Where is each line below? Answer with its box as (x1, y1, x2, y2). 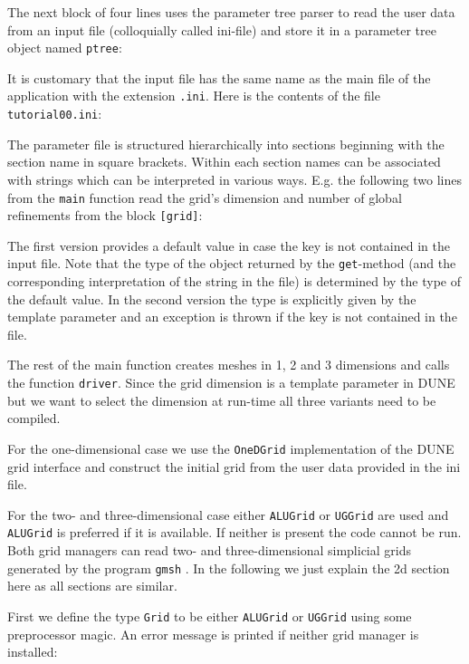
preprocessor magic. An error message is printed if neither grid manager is (7, 624, 419, 643)
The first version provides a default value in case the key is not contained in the (7, 236, 450, 255)
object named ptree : (7, 38, 122, 57)
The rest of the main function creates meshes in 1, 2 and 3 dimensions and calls (7, 355, 450, 374)
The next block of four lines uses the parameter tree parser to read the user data (7, 3, 455, 21)
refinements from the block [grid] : (7, 206, 203, 225)
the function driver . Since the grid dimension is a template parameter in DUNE (7, 373, 455, 392)
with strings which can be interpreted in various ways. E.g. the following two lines (7, 169, 463, 188)
